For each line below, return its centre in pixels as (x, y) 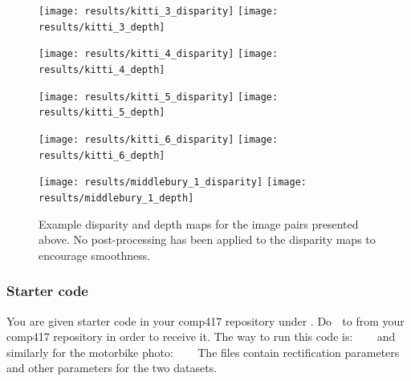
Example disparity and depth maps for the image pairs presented (199, 223)
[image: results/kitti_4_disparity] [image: (159, 54)
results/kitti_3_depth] (102, 27)
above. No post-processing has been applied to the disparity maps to (207, 239)
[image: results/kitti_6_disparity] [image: (159, 139)
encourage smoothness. (95, 255)
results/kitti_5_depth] (102, 113)
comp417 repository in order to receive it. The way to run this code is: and (201, 336)
